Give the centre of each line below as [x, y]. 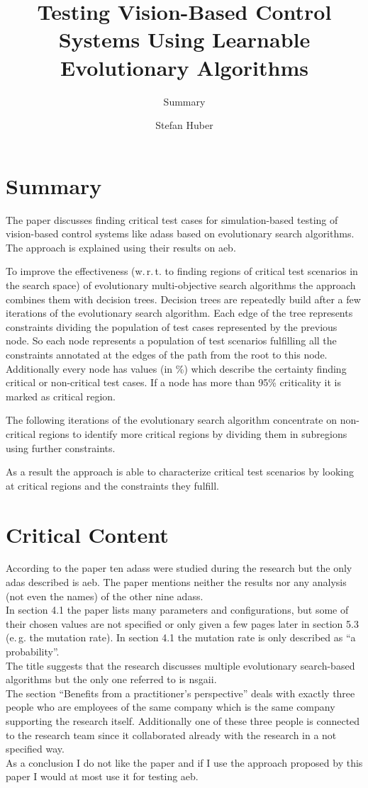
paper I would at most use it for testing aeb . [102, 776]
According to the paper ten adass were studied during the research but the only [179, 568]
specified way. [35, 749]
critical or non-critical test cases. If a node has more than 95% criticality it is [174, 382]
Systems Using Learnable [184, 39]
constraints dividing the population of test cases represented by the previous [172, 326]
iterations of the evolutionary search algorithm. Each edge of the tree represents [179, 313]
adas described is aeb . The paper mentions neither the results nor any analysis [176, 582]
